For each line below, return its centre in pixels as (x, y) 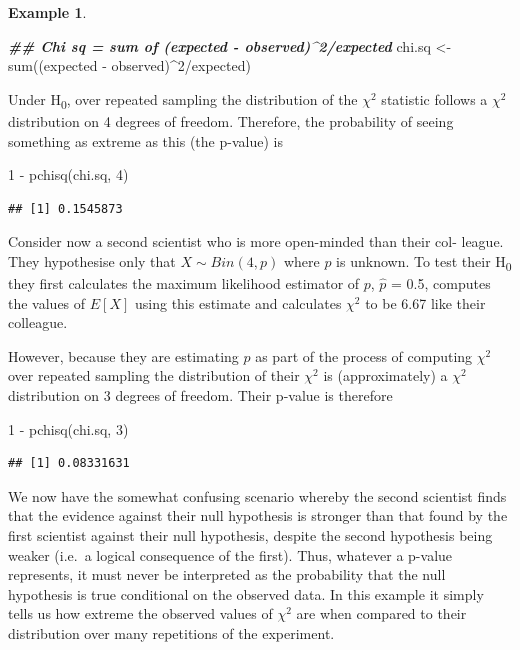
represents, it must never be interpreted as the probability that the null (227, 574)
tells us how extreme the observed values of (140, 613)
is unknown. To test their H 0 (424, 262)
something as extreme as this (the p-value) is (145, 140)
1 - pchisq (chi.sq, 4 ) (68, 174)
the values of (47, 302)
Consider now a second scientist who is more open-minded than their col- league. (256, 241)
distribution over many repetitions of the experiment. (171, 632)
